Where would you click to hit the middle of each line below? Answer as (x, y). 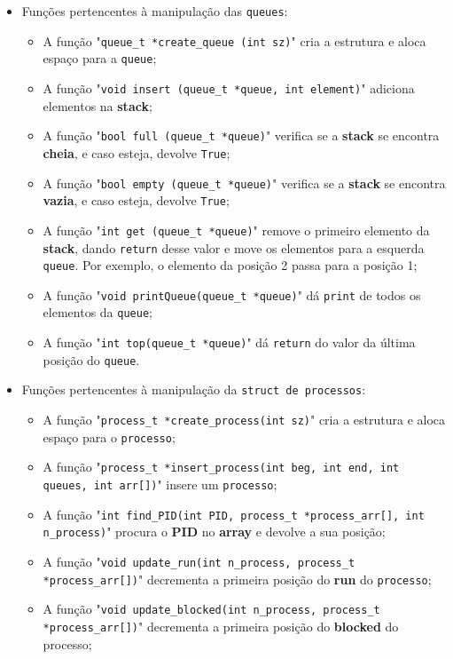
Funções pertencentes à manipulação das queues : (155, 11)
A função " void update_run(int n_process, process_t (199, 562)
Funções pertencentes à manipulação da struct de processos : (194, 389)
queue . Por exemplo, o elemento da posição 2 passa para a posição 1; (230, 265)
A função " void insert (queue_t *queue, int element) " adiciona (229, 87)
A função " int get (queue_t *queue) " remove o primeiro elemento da (236, 230)
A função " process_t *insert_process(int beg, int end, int (221, 467)
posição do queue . (91, 359)
